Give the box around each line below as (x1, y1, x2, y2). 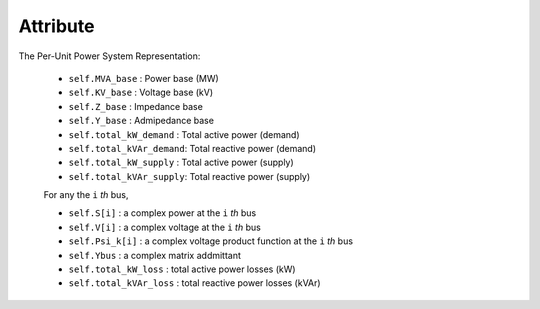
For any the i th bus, (43, 189, 129, 201)
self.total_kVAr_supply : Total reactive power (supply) (68, 170, 311, 182)
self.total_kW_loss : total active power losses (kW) (68, 263, 296, 275)
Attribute (18, 15, 95, 37)
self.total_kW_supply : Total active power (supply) (68, 156, 294, 169)
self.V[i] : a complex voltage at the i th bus (68, 221, 262, 233)
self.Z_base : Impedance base (68, 100, 204, 112)
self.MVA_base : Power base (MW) (68, 72, 219, 84)
